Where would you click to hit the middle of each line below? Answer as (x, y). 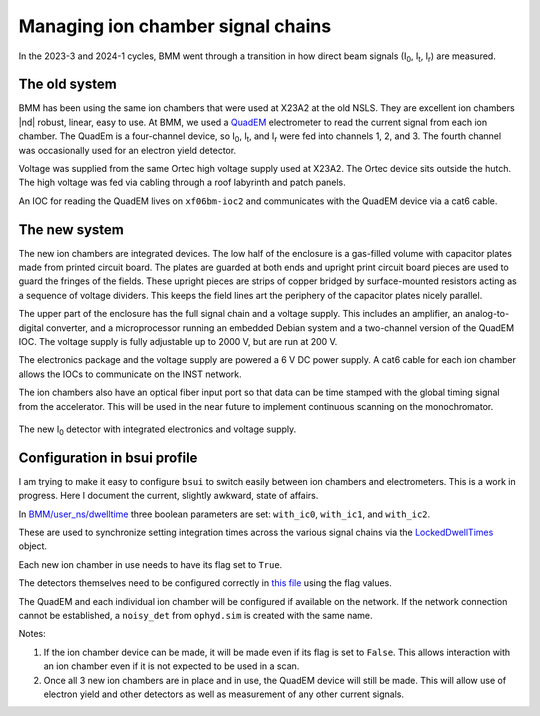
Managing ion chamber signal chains (175, 26)
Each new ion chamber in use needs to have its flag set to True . (150, 564)
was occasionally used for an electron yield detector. (127, 150)
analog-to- (487, 314)
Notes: (32, 634)
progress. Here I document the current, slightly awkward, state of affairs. (168, 496)
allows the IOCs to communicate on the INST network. (130, 374)
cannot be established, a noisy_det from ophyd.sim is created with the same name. (195, 616)
